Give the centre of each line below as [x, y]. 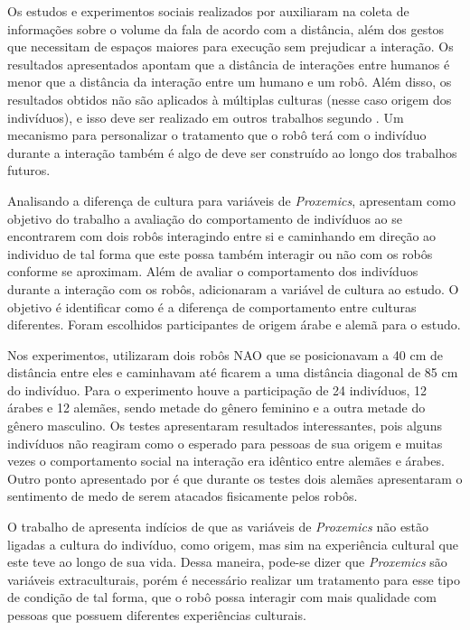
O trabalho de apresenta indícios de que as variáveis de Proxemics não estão [218, 527]
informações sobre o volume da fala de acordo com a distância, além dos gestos [226, 28]
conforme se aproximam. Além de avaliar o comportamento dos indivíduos [213, 271]
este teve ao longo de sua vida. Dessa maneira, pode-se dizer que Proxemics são [227, 562]
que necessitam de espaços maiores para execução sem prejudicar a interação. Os [230, 46]
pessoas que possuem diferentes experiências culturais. [157, 615]
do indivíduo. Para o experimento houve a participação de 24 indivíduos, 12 [217, 389]
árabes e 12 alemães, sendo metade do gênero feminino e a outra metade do [216, 408]
